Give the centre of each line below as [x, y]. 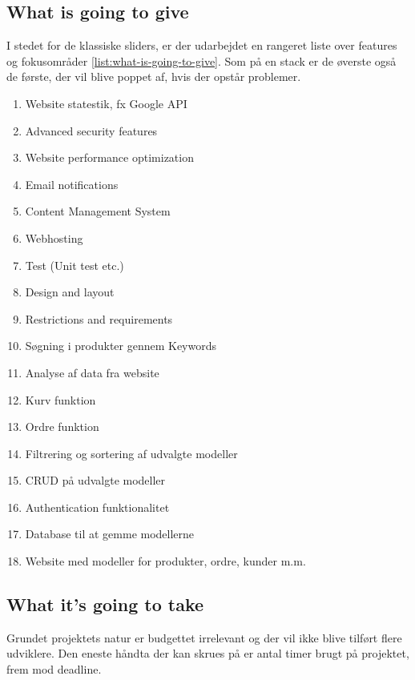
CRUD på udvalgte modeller [95, 480]
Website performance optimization [109, 157]
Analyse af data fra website [92, 372]
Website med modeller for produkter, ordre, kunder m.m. [165, 561]
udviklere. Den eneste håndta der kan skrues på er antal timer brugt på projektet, [208, 653]
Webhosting [54, 237]
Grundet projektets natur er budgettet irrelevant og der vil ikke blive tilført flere [204, 637]
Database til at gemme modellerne [110, 534]
